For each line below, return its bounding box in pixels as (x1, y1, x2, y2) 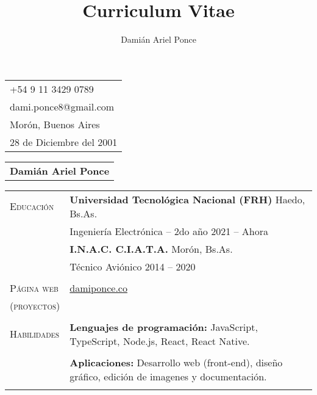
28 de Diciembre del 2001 (10, 134, 118, 149)
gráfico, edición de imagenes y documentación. (69, 369, 267, 383)
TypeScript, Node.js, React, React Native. (69, 333, 250, 348)
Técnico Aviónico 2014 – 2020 (69, 259, 196, 274)
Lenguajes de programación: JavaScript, (69, 319, 258, 334)
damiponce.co (69, 280, 127, 295)
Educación (10, 199, 54, 214)
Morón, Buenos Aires (10, 117, 100, 131)
